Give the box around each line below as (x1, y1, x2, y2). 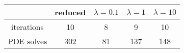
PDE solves (8, 35, 47, 47)
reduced (54, 6, 86, 18)
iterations (11, 21, 44, 32)
